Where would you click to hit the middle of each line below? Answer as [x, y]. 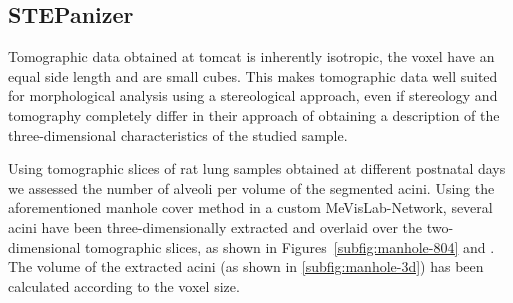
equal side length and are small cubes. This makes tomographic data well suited [253, 75]
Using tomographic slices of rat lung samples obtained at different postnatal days [257, 168]
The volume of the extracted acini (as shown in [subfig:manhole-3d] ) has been [246, 266]
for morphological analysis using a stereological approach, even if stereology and [253, 95]
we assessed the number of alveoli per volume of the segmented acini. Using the [251, 187]
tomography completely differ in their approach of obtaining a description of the [254, 114]
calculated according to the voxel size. [124, 285]
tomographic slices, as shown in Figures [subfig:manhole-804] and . [290, 246]
